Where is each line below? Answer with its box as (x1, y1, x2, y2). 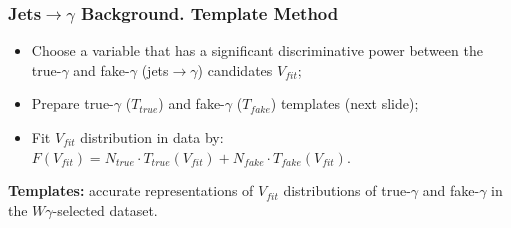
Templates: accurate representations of (8, 180, 254, 201)
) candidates (197, 59, 273, 80)
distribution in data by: (80, 127, 224, 147)
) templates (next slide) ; (270, 93, 419, 114)
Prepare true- (31, 93, 114, 114)
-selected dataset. (52, 199, 158, 220)
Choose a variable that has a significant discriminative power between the (31, 40, 483, 61)
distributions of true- (283, 180, 411, 201)
